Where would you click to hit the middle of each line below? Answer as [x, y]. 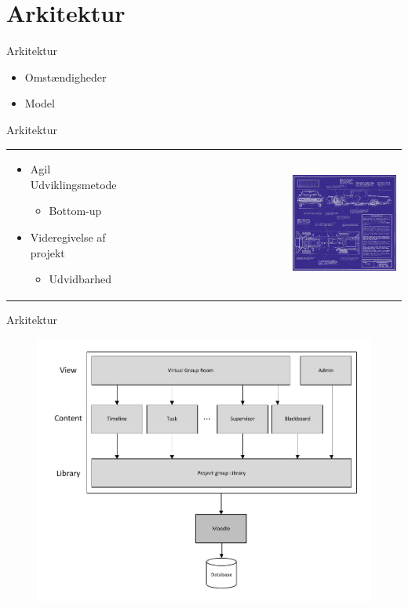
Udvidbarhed [80, 279]
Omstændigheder [66, 76]
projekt [47, 252]
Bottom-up [75, 211]
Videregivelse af [68, 237]
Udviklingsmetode [73, 184]
